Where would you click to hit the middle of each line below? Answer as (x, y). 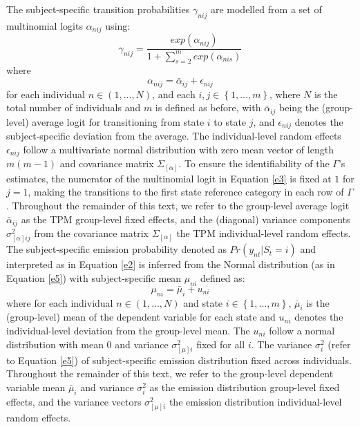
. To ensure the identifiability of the (254, 163)
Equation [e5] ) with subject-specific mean (94, 277)
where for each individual (60, 302)
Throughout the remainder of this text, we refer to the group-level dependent (170, 373)
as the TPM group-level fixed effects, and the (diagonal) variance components (186, 219)
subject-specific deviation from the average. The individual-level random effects (174, 136)
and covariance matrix (107, 163)
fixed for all (221, 344)
